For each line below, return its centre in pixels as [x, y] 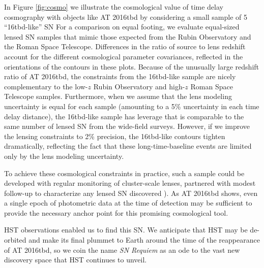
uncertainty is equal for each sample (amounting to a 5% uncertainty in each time [132, 106]
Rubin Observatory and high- [139, 86]
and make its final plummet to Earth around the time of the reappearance [144, 240]
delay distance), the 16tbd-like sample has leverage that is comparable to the [124, 116]
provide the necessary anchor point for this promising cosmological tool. [116, 212]
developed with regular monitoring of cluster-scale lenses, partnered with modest [130, 183]
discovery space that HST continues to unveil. [76, 260]
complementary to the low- [46, 86]
